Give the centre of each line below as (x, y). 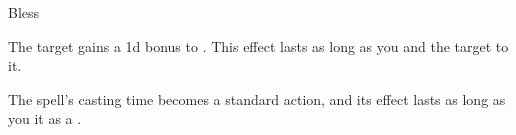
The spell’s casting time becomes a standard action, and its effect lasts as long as (257, 98)
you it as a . (45, 118)
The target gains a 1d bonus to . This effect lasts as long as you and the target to (258, 45)
